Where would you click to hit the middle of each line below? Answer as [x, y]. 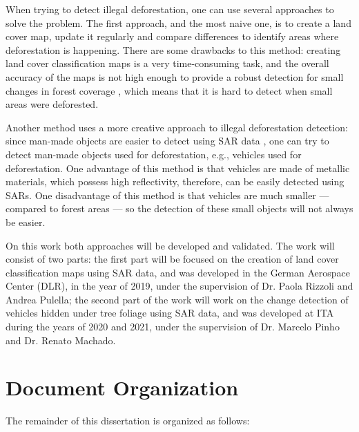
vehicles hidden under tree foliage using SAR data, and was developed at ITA [170, 313]
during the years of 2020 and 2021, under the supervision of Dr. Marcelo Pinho [173, 327]
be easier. [26, 222]
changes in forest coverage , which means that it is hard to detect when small [169, 90]
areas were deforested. [52, 104]
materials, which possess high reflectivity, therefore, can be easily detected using [175, 181]
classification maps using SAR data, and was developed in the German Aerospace [178, 272]
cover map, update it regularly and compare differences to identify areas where [172, 36]
